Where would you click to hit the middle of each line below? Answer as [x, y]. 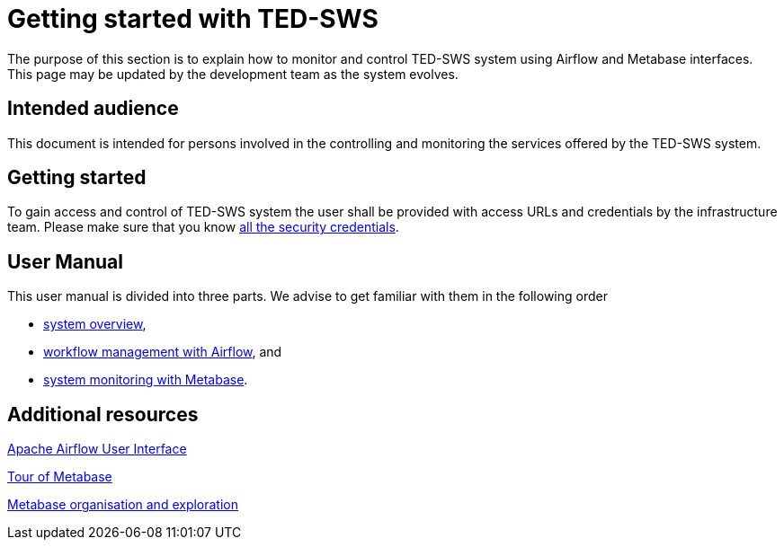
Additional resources [103, 414]
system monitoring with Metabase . [146, 380]
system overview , [95, 324]
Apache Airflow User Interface [97, 449]
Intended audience [93, 109]
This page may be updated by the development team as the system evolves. [233, 74]
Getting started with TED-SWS [193, 19]
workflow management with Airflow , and [163, 352]
